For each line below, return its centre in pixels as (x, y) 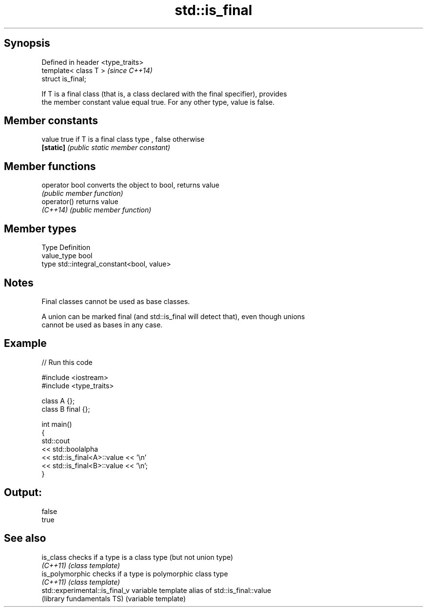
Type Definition (66, 248)
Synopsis (27, 43)
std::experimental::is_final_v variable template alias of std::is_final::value (156, 590)
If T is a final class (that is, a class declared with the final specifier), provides (164, 94)
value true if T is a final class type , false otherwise (123, 139)
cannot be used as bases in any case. (102, 325)
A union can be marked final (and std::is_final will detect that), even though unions (173, 316)
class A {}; (58, 401)
